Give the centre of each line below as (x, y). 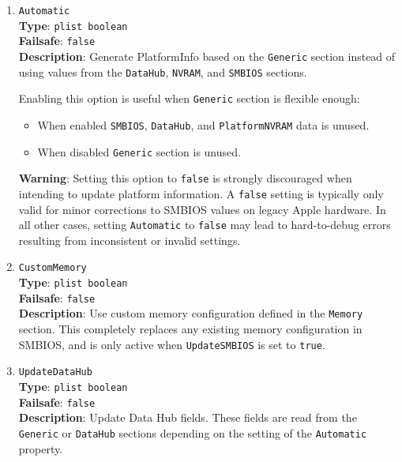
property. (41, 448)
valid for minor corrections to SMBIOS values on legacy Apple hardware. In (202, 209)
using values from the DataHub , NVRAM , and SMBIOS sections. (163, 71)
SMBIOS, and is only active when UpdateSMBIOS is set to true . (172, 344)
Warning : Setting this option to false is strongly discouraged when (185, 178)
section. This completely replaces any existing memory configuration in (190, 329)
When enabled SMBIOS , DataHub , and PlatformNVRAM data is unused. (203, 124)
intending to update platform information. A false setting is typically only (201, 193)
